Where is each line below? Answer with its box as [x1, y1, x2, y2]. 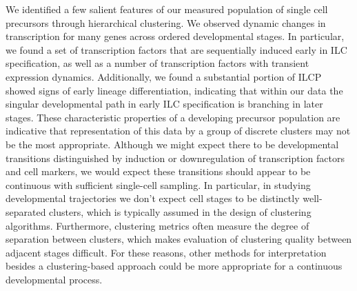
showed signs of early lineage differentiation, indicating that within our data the [6, 83, 343, 97]
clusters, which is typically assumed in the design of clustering [49, 204, 312, 219]
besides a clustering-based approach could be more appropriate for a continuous [6, 259, 343, 273]
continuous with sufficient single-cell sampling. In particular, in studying [6, 177, 311, 192]
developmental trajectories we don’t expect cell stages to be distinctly [6, 191, 300, 205]
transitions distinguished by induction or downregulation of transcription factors [6, 150, 345, 165]
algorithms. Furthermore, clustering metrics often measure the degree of [6, 218, 309, 232]
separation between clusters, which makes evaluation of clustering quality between [6, 232, 352, 246]
